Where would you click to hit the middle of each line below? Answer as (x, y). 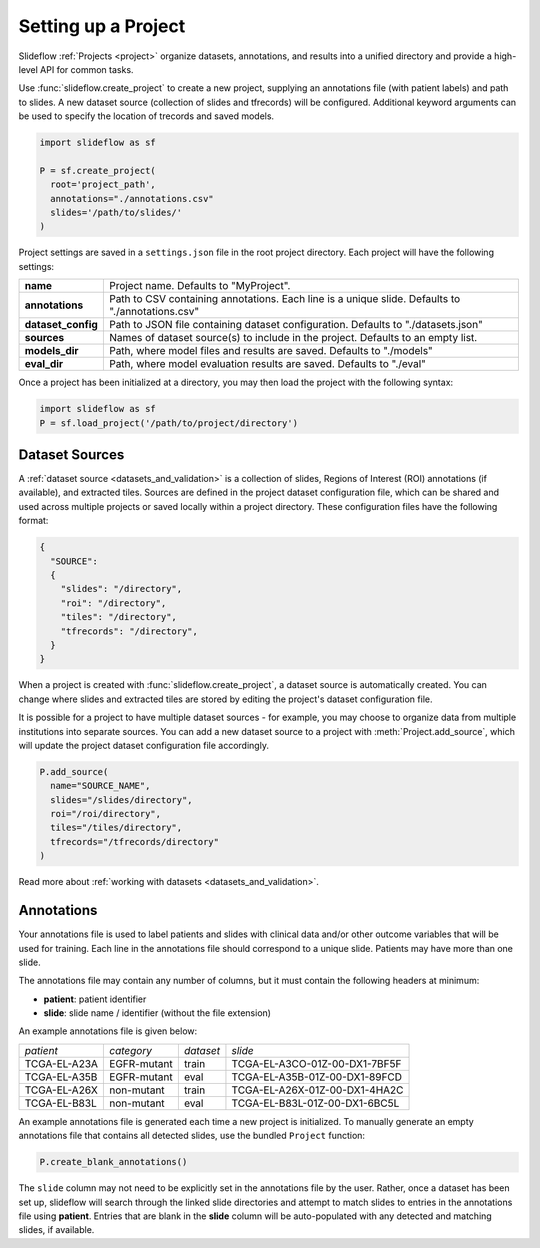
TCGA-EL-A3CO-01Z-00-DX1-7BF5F (316, 1063)
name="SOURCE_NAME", (100, 786)
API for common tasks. (87, 69)
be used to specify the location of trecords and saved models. (146, 116)
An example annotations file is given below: (108, 1031)
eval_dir (44, 364)
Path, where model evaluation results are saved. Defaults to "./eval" (267, 364)
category (130, 1050)
